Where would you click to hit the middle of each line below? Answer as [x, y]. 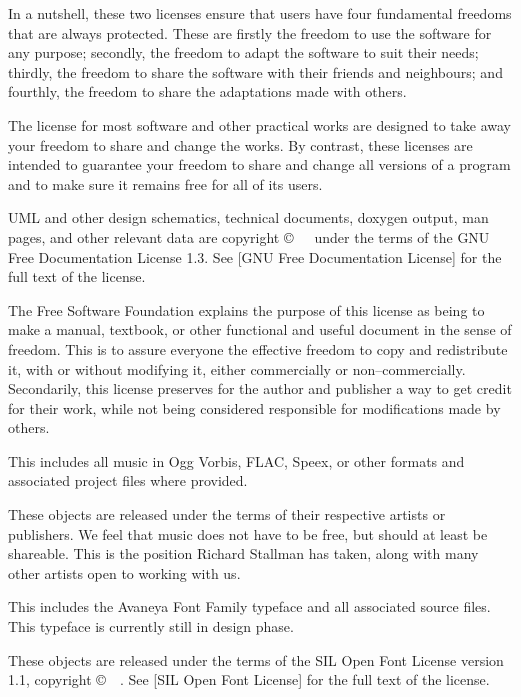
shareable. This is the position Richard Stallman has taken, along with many [243, 553]
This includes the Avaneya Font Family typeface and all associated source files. [249, 606]
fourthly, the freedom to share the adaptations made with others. [207, 91]
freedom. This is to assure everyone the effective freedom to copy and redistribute [258, 348]
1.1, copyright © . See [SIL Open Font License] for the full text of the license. [249, 679]
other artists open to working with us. [124, 572]
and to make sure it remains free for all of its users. [165, 183]
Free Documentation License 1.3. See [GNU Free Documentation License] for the [255, 256]
